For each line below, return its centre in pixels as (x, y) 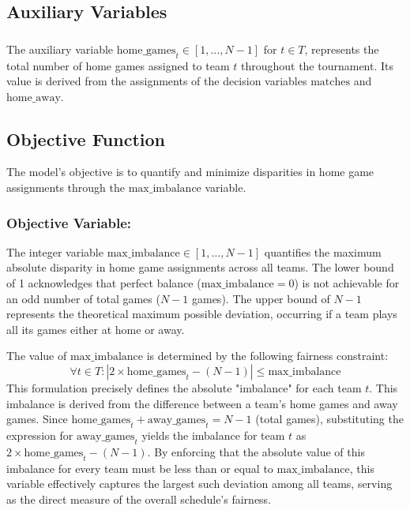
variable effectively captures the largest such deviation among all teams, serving (199, 484)
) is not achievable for (347, 283)
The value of (37, 356)
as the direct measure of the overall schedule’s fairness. (139, 499)
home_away (34, 97)
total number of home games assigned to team (118, 65)
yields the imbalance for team (213, 435)
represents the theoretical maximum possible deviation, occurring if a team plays (202, 314)
